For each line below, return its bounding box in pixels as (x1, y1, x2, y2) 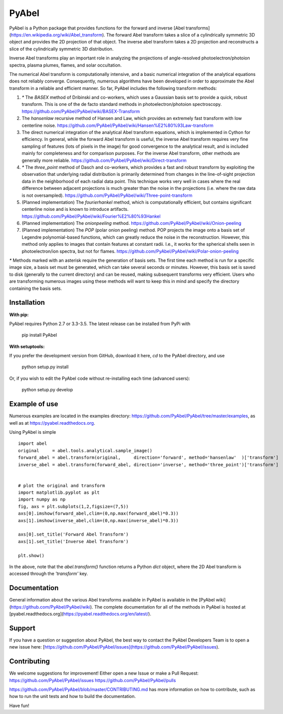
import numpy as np (18, 497, 66, 502)
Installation (9, 298, 45, 307)
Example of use (9, 400, 58, 408)
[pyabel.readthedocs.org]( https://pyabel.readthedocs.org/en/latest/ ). (9, 611, 152, 617)
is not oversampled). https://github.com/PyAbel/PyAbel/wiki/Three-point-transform (21, 192, 193, 198)
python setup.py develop (21, 387, 73, 393)
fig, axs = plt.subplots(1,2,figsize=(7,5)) (18, 504, 129, 509)
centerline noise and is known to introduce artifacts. (21, 206, 129, 212)
